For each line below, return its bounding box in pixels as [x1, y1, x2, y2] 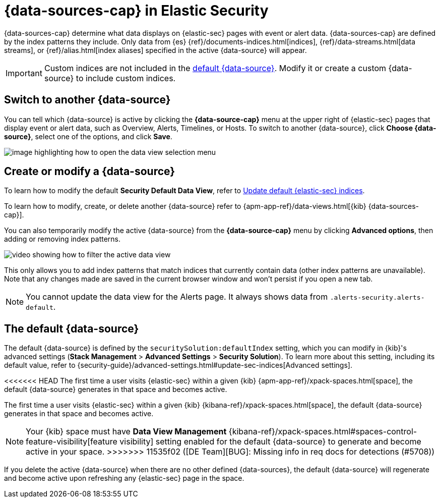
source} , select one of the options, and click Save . [4, 132, 172, 141]
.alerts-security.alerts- [330, 294, 425, 302]
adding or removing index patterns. [4, 235, 121, 244]
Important [6, 68, 42, 78]
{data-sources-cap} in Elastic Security [4, 2, 269, 19]
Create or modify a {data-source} [4, 165, 175, 178]
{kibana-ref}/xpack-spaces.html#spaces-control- [228, 426, 417, 437]
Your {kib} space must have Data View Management [26, 426, 227, 437]
